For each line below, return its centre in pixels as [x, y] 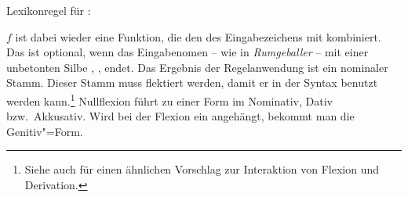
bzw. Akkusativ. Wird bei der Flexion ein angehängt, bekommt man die [180, 116]
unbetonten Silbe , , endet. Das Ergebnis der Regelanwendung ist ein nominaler [197, 67]
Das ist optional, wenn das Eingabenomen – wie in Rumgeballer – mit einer [188, 52]
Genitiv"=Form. [45, 131]
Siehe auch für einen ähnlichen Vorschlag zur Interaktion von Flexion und [202, 169]
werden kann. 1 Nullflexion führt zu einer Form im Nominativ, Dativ [169, 99]
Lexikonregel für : [49, 10]
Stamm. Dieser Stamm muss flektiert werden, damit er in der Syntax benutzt [192, 82]
